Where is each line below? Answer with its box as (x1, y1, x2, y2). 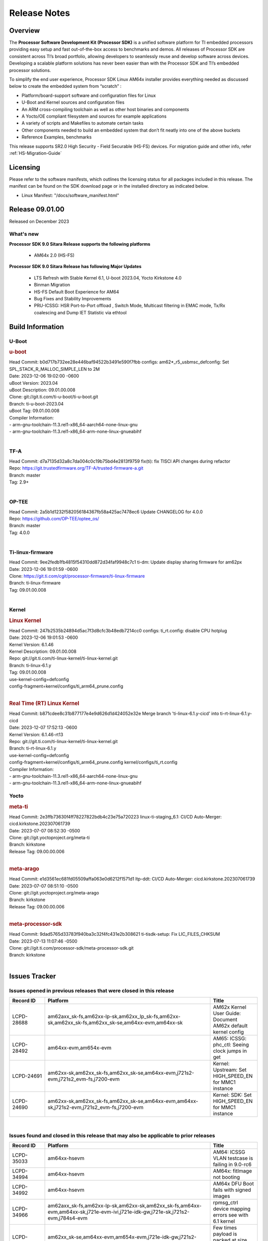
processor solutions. (9, 67, 52, 73)
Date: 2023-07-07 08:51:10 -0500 (9, 883, 79, 889)
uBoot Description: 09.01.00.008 (9, 387, 75, 393)
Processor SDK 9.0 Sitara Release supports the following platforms (9, 241, 151, 247)
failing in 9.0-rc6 (212, 1161, 252, 1168)
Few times (212, 1224, 237, 1231)
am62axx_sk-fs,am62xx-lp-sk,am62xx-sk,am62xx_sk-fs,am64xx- (47, 1202, 202, 1209)
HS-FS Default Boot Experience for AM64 (34, 288, 119, 295)
